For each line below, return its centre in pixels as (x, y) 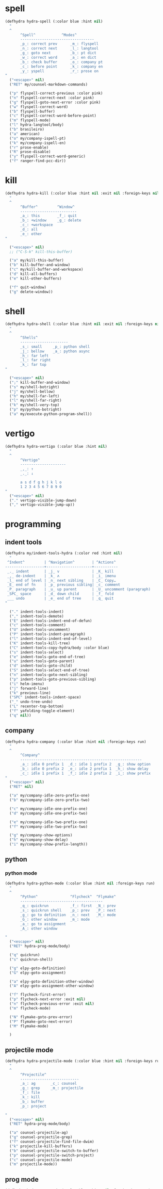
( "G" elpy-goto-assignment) (38, 973)
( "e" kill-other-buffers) (36, 278)
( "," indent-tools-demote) (37, 616)
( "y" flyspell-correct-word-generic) (48, 156)
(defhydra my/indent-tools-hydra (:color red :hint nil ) (64, 554)
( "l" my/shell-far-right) (36, 401)
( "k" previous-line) (30, 693)
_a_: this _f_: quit (49, 216)
